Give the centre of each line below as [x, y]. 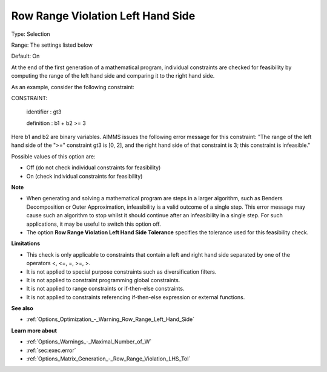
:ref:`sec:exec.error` [51, 350]
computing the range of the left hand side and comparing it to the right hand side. [113, 76]
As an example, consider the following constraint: [73, 87]
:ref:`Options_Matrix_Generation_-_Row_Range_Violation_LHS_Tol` [108, 359]
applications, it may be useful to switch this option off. [94, 224]
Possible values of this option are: [54, 156]
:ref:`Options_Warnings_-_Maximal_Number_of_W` [89, 342]
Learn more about [34, 330]
